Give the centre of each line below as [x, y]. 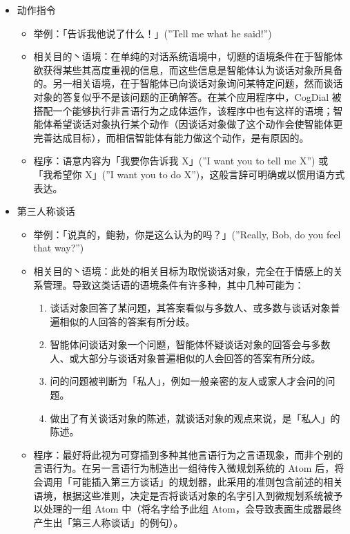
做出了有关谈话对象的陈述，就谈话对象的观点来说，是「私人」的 [195, 418]
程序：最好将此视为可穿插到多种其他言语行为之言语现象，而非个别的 [188, 454]
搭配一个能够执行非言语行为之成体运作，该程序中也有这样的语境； [183, 110]
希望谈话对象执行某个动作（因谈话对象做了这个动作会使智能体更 [198, 124]
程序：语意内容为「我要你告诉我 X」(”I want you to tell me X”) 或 [181, 161]
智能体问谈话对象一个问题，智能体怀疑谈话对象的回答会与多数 [190, 344]
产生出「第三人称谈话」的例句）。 [108, 522]
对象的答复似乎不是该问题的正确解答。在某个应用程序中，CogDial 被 [187, 96]
